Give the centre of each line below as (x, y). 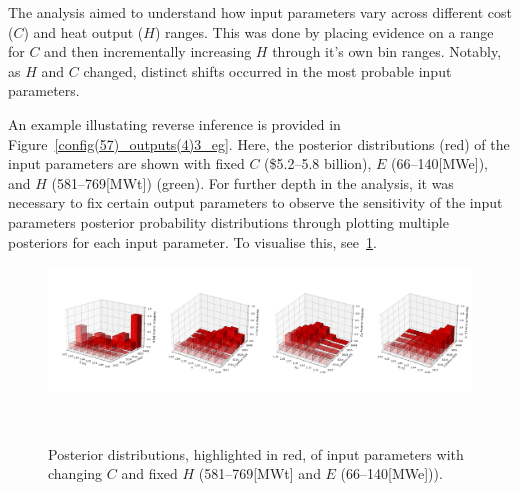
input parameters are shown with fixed (126, 163)
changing (75, 473)
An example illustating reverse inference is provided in (174, 123)
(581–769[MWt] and (259, 473)
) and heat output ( (83, 31)
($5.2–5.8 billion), (318, 163)
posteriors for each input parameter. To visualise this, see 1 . (192, 241)
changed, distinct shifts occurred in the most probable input (267, 70)
